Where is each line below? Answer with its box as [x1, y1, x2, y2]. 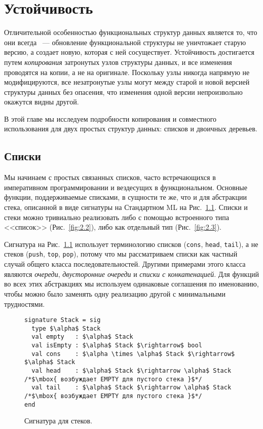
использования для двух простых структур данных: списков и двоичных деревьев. [4, 123, 257, 134]
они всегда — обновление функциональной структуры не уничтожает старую [4, 37, 246, 47]
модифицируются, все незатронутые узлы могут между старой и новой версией [4, 77, 250, 87]
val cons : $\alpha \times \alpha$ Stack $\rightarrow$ [31, 350, 235, 357]
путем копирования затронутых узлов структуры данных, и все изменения [4, 56, 232, 67]
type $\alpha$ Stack [31, 325, 101, 332]
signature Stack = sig [24, 316, 101, 324]
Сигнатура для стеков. [24, 415, 93, 426]
